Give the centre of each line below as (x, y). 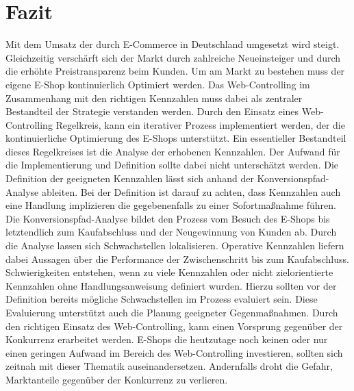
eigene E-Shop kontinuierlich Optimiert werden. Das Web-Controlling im (158, 84)
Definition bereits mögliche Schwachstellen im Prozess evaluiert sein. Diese (162, 299)
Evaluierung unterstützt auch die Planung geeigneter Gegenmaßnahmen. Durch (172, 312)
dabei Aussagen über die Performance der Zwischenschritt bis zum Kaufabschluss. (177, 258)
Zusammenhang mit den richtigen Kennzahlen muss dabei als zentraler (154, 98)
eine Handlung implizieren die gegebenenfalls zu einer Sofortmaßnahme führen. (171, 205)
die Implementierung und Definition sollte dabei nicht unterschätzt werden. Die (172, 165)
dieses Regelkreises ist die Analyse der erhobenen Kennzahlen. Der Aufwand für (173, 151)
